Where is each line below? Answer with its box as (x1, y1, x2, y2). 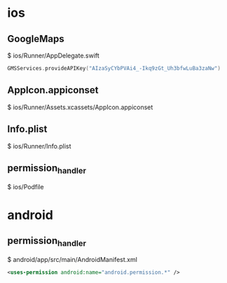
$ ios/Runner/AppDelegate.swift (7, 51, 99, 60)
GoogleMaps (7, 33, 64, 45)
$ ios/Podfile (7, 182, 44, 191)
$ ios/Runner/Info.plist (7, 141, 71, 150)
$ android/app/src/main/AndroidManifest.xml (7, 255, 138, 263)
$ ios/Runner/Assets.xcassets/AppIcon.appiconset (7, 103, 153, 111)
